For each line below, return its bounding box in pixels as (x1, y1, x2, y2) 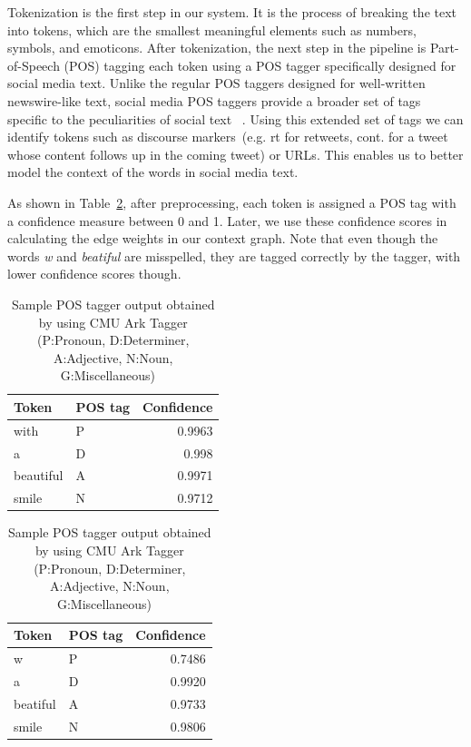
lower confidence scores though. (7, 264, 182, 283)
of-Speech (7, 55, 60, 74)
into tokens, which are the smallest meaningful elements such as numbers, (7, 20, 417, 39)
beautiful (14, 466, 64, 485)
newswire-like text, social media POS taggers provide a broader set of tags (7, 91, 421, 110)
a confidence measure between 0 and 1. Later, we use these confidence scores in (7, 211, 447, 230)
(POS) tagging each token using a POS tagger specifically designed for (64, 55, 456, 74)
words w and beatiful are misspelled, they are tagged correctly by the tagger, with (7, 246, 461, 265)
